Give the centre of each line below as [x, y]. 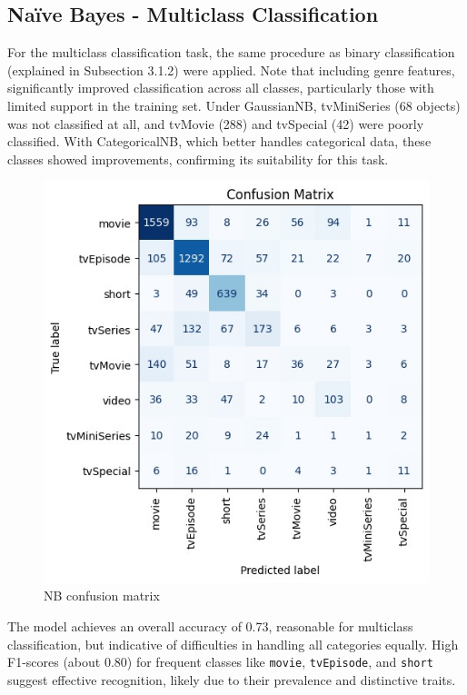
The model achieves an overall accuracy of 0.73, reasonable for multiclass [210, 626]
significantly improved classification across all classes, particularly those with [221, 88]
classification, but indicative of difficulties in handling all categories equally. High [233, 644]
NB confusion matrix [102, 596]
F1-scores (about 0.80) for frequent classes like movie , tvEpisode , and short [220, 662]
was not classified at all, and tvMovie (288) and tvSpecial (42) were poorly [216, 123]
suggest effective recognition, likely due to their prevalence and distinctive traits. [232, 679]
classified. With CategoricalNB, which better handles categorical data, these [219, 141]
